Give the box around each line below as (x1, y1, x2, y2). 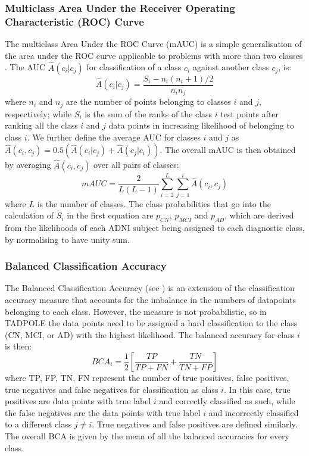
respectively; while (5, 107, 72, 120)
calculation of (5, 209, 54, 221)
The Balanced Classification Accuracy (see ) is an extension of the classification (5, 282, 295, 294)
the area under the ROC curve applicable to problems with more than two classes (5, 49, 303, 61)
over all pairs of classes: (93, 158, 179, 171)
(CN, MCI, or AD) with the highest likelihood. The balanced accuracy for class (5, 328, 295, 341)
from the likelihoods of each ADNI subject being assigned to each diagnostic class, (5, 221, 305, 234)
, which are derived (224, 209, 294, 221)
